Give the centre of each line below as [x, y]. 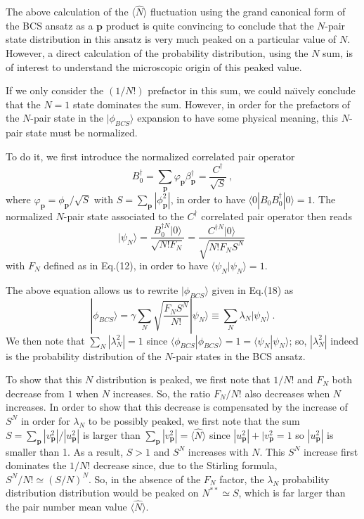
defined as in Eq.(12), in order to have [126, 265]
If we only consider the [55, 90]
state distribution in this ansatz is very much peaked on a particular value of [171, 39]
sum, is [338, 53]
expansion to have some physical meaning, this [238, 118]
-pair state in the [67, 118]
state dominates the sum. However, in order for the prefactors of [212, 104]
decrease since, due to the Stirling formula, [185, 465]
